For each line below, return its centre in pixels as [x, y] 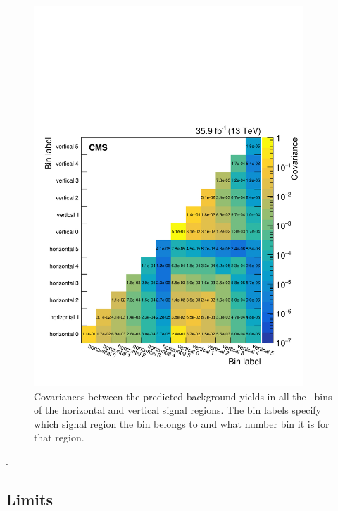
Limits [29, 499]
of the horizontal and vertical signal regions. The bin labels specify [178, 410]
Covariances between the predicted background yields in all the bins [183, 396]
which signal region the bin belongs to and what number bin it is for [182, 423]
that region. [59, 437]
